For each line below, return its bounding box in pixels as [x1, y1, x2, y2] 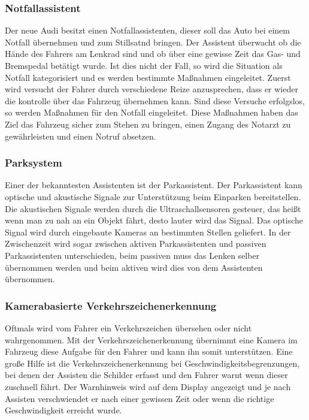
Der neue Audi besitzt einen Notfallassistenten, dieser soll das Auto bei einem [5, 24, 290, 37]
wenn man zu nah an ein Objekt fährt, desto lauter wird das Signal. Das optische [5, 214, 304, 226]
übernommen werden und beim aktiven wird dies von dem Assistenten [5, 261, 263, 273]
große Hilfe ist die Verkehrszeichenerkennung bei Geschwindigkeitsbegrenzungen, [5, 356, 300, 369]
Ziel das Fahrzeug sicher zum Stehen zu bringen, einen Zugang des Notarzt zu [5, 117, 291, 130]
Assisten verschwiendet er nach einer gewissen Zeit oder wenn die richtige [5, 392, 274, 404]
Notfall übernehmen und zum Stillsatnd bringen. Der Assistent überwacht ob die [5, 35, 301, 48]
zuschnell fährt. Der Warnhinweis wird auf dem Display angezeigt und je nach [5, 380, 291, 392]
